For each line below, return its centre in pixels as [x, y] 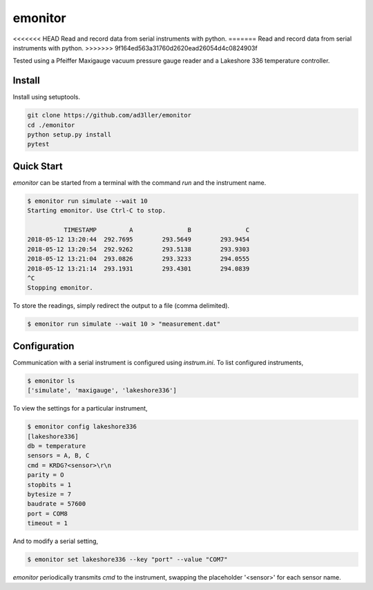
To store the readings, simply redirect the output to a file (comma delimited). [121, 306]
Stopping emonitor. [60, 288]
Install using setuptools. [47, 97]
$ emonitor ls [51, 381]
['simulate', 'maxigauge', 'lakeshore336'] [102, 391]
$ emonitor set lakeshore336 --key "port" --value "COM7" [127, 560]
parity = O [46, 475]
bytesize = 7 [49, 494]
